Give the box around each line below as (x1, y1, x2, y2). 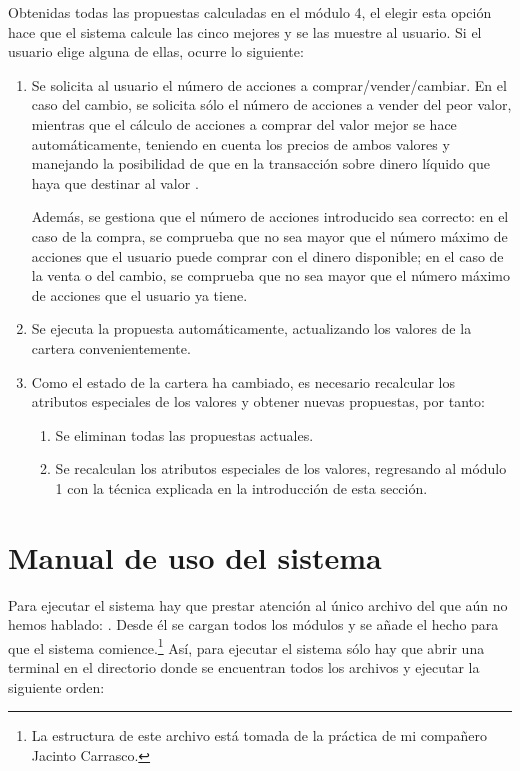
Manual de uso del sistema (8, 536, 382, 577)
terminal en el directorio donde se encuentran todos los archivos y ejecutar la (8, 657, 480, 678)
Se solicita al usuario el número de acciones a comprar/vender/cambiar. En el (31, 74, 507, 95)
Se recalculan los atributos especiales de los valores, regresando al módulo (55, 458, 507, 479)
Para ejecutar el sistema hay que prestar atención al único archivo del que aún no (8, 594, 508, 615)
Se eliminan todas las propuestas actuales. (55, 424, 314, 445)
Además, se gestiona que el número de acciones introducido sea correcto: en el (31, 206, 509, 227)
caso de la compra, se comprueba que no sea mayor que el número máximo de (31, 225, 508, 246)
